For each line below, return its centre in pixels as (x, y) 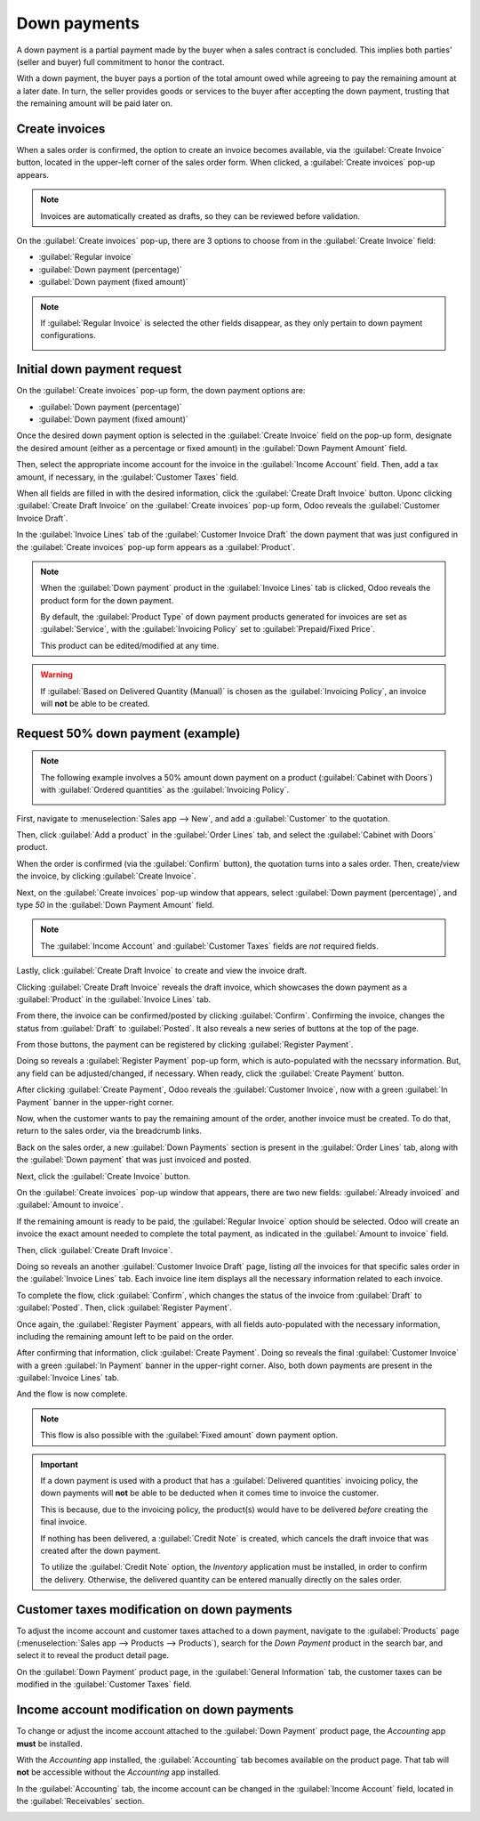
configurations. (68, 336)
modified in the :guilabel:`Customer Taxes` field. (104, 1684)
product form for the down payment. (107, 600)
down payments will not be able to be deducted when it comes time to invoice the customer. (210, 1493)
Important (60, 1464)
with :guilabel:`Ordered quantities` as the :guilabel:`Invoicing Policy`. (164, 790)
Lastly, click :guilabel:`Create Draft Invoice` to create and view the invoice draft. (161, 971)
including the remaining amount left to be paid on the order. (125, 1336)
